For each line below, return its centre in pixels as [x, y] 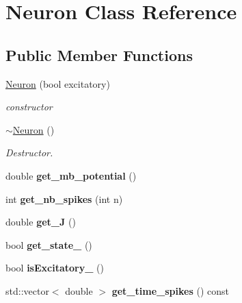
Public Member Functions [99, 54]
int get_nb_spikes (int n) [64, 198]
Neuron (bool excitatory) [58, 83]
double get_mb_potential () [71, 175]
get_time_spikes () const [170, 290]
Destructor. [29, 153]
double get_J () [41, 222]
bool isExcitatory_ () [55, 268]
